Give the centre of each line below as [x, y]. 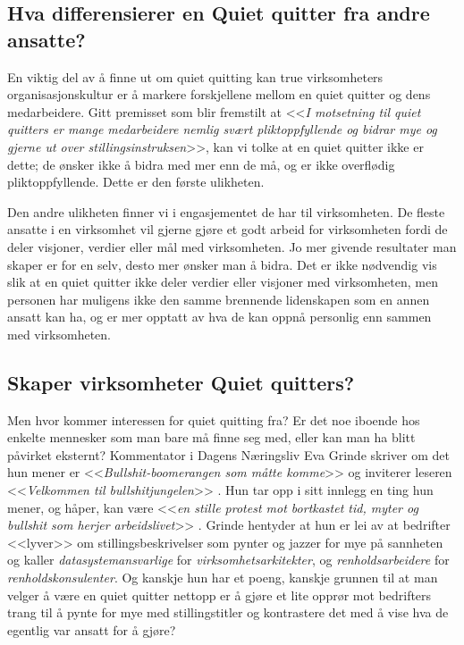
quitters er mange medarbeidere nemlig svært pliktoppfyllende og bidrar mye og [222, 129]
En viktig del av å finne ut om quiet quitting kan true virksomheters [195, 76]
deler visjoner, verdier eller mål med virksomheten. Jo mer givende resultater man [232, 246]
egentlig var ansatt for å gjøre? [92, 629]
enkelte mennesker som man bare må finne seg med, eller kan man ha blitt [211, 437]
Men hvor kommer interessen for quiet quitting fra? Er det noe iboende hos [214, 419]
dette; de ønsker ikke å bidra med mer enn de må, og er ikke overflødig [201, 164]
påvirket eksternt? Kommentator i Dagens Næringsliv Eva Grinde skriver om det [228, 454]
